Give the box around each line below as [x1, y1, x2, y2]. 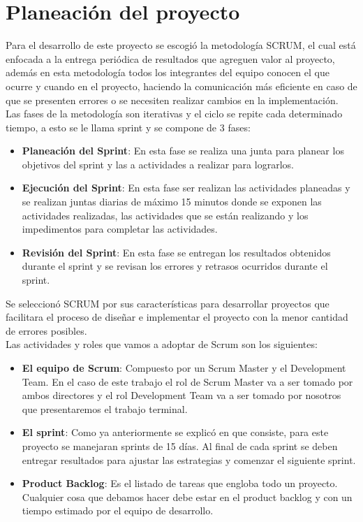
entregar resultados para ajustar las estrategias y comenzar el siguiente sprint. [22, 452, 356, 467]
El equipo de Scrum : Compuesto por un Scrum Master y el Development [22, 361, 346, 375]
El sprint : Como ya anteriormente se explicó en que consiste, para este [22, 425, 329, 440]
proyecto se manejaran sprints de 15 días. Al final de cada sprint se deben [22, 438, 338, 453]
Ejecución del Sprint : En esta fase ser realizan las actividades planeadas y [22, 180, 350, 195]
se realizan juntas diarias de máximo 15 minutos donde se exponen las [22, 194, 322, 209]
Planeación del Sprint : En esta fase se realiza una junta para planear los [22, 143, 344, 158]
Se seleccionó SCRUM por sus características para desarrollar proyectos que [6, 296, 329, 310]
